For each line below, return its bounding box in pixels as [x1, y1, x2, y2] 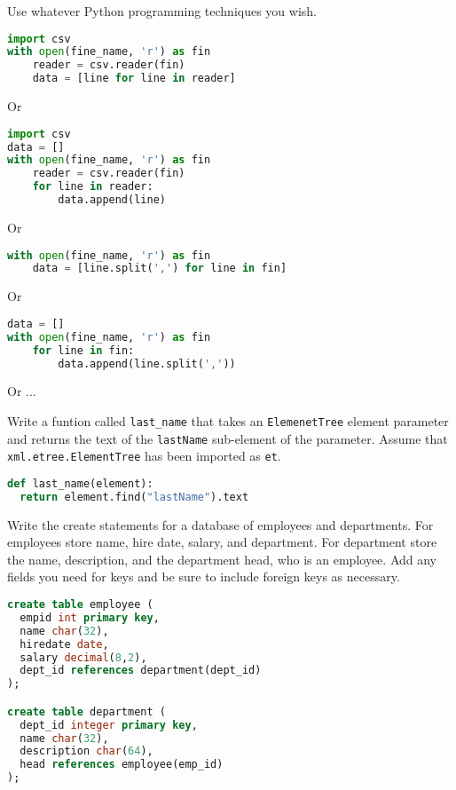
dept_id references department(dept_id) [20, 664, 262, 677]
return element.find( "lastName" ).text [20, 490, 249, 503]
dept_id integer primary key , [20, 718, 198, 731]
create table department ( [7, 705, 166, 718]
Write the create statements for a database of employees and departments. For [7, 515, 434, 533]
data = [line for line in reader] [32, 72, 236, 85]
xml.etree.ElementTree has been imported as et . [7, 446, 281, 465]
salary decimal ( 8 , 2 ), [20, 651, 147, 664]
